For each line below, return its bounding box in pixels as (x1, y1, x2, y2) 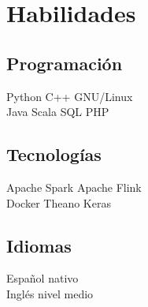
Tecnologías (6, 142, 102, 167)
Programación (6, 51, 123, 75)
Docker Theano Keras (6, 194, 111, 211)
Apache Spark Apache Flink (6, 178, 142, 195)
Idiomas (6, 233, 72, 257)
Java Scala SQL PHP (6, 103, 109, 120)
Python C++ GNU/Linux (6, 88, 133, 104)
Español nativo (6, 270, 79, 286)
